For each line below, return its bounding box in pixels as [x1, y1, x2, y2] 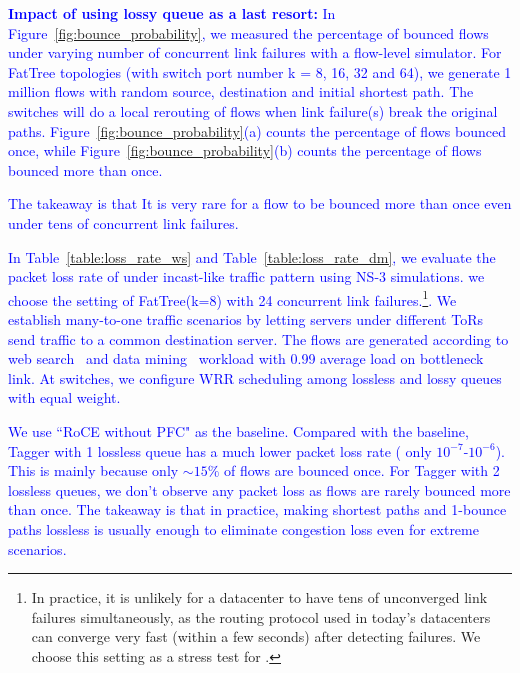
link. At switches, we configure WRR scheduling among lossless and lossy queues [8, 367, 502, 388]
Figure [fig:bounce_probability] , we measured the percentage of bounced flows [8, 22, 489, 43]
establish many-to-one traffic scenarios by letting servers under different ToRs [8, 308, 483, 329]
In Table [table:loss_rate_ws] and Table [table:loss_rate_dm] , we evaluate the [8, 246, 496, 267]
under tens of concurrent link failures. [8, 212, 239, 233]
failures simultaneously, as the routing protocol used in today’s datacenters [31, 606, 491, 627]
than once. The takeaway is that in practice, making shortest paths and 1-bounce [8, 499, 507, 520]
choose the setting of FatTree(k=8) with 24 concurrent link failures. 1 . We [8, 286, 457, 310]
